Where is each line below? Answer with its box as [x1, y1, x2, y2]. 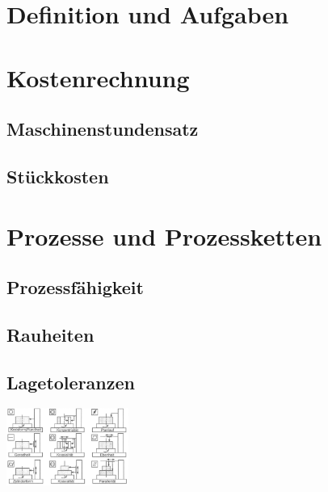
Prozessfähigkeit [6, 275, 144, 300]
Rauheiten [6, 322, 95, 347]
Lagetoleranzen [6, 369, 135, 394]
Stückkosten [6, 163, 109, 188]
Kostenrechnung [6, 61, 190, 94]
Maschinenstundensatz [6, 116, 199, 141]
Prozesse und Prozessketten [6, 219, 322, 252]
